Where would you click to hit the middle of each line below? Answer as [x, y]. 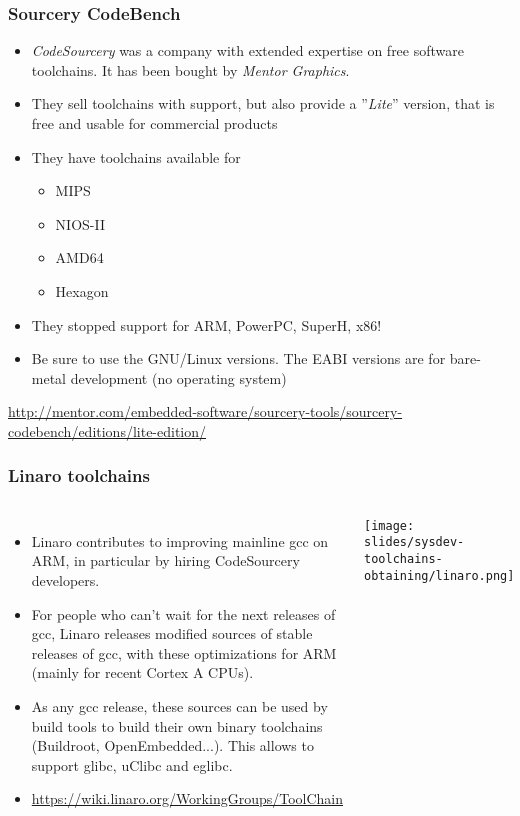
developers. [65, 579]
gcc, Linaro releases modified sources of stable [172, 633]
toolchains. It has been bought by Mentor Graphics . [190, 69]
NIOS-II [80, 223]
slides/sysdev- [414, 542]
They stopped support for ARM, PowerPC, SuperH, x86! [206, 324]
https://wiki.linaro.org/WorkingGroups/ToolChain [187, 798]
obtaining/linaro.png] [439, 575]
